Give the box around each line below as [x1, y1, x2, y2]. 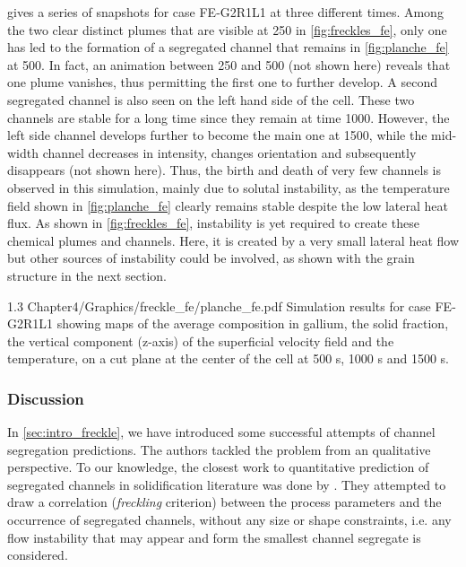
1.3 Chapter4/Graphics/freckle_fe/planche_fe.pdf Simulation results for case [7, 296, 431, 315]
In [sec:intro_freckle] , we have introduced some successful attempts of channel [7, 423, 436, 441]
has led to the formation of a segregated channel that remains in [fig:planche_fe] [7, 38, 449, 57]
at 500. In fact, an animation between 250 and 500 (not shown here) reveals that [7, 55, 451, 74]
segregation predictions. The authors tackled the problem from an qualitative [7, 440, 431, 458]
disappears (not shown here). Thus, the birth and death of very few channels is [7, 161, 442, 179]
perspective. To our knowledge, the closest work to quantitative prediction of [7, 458, 429, 476]
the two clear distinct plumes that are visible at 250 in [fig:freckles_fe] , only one [7, 20, 447, 39]
